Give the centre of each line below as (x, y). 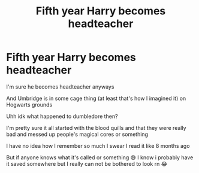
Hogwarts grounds (29, 104)
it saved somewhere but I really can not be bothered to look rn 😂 (87, 163)
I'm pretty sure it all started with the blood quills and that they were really (97, 128)
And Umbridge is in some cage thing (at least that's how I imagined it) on (96, 98)
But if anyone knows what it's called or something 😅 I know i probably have (100, 157)
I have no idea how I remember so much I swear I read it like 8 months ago (98, 145)
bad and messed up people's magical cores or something (77, 134)
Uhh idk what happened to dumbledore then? (62, 116)
